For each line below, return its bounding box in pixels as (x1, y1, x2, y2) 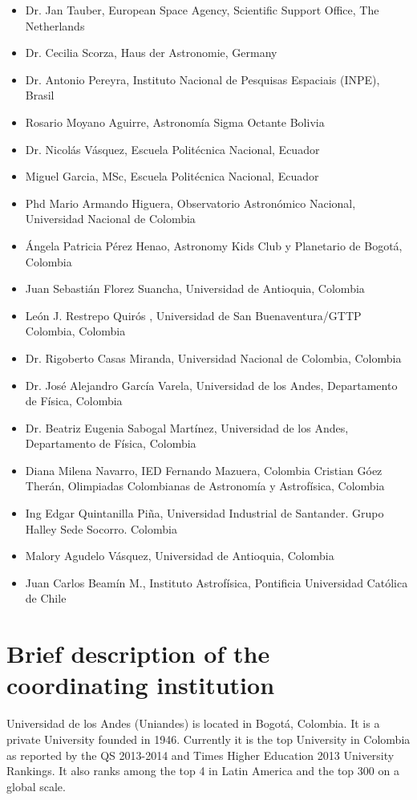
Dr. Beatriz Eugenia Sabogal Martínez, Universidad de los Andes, (25, 419, 349, 436)
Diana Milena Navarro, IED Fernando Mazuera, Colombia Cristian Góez (25, 461, 383, 478)
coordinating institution (6, 668, 275, 701)
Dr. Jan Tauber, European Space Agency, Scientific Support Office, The (25, 2, 379, 18)
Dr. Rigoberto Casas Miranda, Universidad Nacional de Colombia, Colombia (25, 349, 402, 366)
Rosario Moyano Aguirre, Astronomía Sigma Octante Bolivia (25, 113, 325, 130)
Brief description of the (6, 637, 270, 670)
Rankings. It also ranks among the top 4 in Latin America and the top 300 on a (6, 762, 399, 779)
